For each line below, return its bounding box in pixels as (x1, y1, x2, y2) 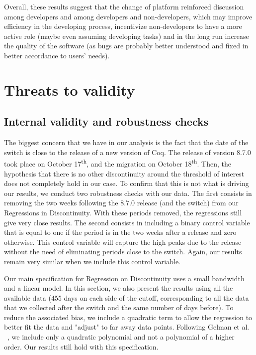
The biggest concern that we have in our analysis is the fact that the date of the (4, 137, 249, 148)
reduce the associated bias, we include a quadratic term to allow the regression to (4, 312, 253, 322)
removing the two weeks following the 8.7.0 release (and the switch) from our (4, 197, 239, 208)
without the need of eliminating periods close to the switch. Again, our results (4, 246, 242, 257)
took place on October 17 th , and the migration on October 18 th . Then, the (4, 157, 231, 169)
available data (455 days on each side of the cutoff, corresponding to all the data (4, 292, 249, 303)
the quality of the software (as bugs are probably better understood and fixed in (4, 40, 249, 51)
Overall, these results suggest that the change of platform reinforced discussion (4, 1, 244, 11)
